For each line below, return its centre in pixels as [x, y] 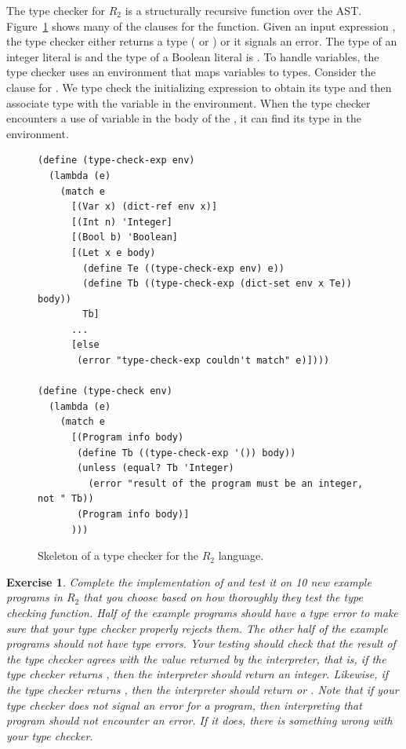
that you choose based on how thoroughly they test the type [223, 597]
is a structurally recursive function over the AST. [243, 10]
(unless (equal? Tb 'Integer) [156, 468]
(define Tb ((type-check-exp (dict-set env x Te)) [217, 284]
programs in [34, 597]
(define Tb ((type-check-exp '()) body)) [187, 453]
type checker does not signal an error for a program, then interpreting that [184, 705]
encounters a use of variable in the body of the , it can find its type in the [184, 118]
